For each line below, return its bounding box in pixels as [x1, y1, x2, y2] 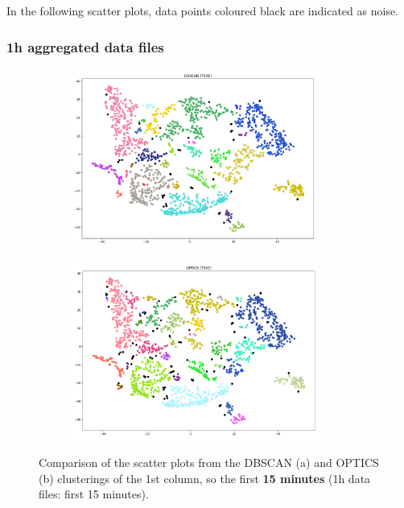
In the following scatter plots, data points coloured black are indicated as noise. [6, 2, 399, 19]
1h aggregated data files [6, 36, 164, 56]
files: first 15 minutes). [39, 485, 149, 502]
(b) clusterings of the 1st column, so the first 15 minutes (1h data [39, 469, 371, 486]
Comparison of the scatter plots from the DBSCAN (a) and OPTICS [39, 454, 379, 470]
